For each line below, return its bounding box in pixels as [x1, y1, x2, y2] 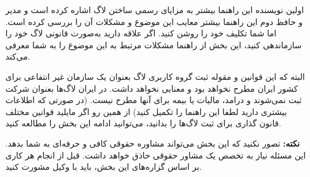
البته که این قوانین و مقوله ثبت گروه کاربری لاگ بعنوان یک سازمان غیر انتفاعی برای [5, 70, 305, 82]
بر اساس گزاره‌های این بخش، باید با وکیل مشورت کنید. [5, 160, 202, 173]
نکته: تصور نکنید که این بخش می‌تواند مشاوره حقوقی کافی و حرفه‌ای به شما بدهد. [5, 136, 300, 149]
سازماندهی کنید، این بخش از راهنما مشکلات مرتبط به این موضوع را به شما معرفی [5, 38, 302, 51]
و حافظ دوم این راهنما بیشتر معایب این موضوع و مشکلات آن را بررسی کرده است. [5, 15, 303, 27]
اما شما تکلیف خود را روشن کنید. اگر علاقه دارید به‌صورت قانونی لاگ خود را [5, 27, 277, 39]
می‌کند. [5, 50, 30, 63]
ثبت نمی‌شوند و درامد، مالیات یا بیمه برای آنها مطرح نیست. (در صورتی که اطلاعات [5, 94, 302, 106]
